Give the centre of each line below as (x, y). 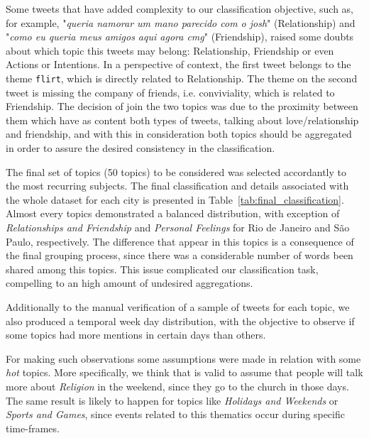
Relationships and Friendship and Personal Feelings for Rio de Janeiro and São (178, 227)
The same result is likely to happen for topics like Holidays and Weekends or (172, 400)
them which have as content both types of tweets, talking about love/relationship (182, 120)
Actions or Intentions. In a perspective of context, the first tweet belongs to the (178, 64)
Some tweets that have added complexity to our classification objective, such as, (180, 9)
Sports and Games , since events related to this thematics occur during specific (175, 414)
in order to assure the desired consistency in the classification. (141, 148)
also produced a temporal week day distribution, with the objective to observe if (180, 321)
